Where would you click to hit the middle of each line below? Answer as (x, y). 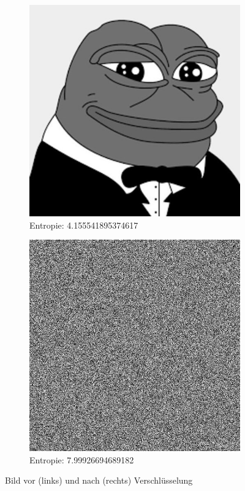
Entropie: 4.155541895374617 (84, 225)
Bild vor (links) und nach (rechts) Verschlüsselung (99, 480)
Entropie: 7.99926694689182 (82, 459)
